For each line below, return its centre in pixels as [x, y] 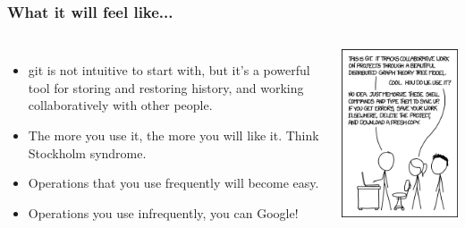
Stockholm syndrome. [87, 152]
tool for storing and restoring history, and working [166, 87]
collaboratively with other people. [120, 105]
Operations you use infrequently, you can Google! [163, 212]
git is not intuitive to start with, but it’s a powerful [169, 70]
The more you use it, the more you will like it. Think [173, 135]
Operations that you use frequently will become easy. [173, 183]
